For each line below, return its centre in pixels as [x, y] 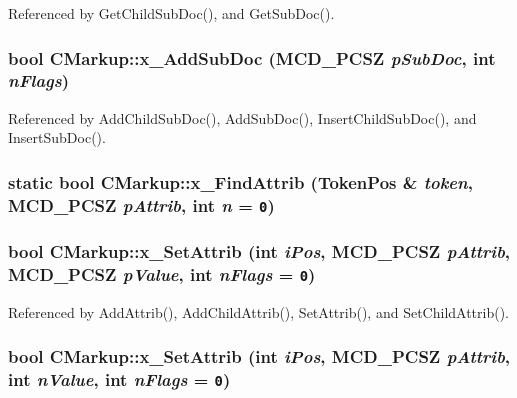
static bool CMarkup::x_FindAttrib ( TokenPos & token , [240, 181]
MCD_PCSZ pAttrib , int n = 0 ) [141, 204]
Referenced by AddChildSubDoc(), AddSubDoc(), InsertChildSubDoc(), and [242, 117]
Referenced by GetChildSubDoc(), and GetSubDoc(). [171, 13]
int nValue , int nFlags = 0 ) [119, 379]
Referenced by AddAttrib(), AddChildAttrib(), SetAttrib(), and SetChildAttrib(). [259, 311]
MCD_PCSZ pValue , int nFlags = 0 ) [162, 274]
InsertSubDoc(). [57, 137]
